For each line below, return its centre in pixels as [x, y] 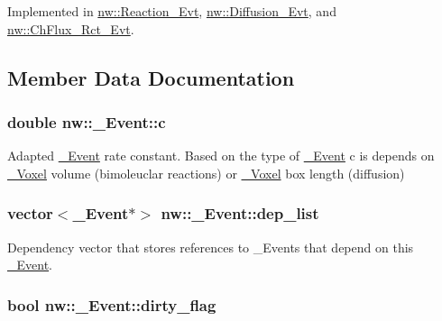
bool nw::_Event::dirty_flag [112, 304]
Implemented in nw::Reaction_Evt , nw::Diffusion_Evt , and [172, 11]
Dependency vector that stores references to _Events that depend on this [211, 247]
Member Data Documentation [151, 77]
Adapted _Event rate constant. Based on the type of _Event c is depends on [221, 156]
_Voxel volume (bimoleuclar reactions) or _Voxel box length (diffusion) [206, 173]
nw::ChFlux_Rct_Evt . [71, 28]
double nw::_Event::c [87, 121]
